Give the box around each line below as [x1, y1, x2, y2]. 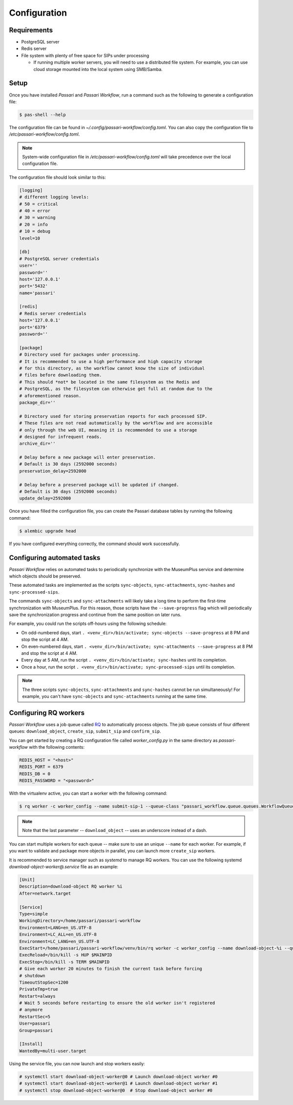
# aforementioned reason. [19, 393, 82, 398]
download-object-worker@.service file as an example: [9, 864, 119, 870]
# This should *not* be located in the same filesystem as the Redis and [19, 379, 200, 385]
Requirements [9, 26, 53, 34]
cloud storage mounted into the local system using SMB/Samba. [33, 66, 163, 72]
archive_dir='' [19, 441, 56, 446]
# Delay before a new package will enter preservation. [19, 455, 156, 460]
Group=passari [19, 1028, 53, 1033]
